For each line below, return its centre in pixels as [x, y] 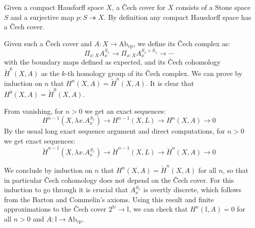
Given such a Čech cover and [48, 43]
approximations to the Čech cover [55, 209]
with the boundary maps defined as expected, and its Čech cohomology [112, 62]
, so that [236, 170]
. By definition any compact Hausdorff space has [178, 17]
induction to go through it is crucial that [66, 190]
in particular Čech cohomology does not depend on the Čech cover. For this [119, 180]
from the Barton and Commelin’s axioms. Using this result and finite [109, 199]
